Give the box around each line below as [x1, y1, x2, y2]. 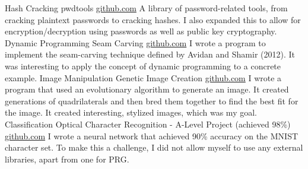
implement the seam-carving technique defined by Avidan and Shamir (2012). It [5, 48, 296, 60]
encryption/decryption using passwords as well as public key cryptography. [5, 25, 277, 37]
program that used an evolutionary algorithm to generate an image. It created [5, 83, 289, 95]
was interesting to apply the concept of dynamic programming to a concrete [5, 59, 281, 72]
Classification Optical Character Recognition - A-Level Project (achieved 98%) [5, 117, 291, 130]
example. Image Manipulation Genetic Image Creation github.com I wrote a [5, 71, 282, 84]
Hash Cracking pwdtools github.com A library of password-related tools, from [5, 2, 288, 14]
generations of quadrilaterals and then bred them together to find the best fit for [5, 94, 299, 107]
